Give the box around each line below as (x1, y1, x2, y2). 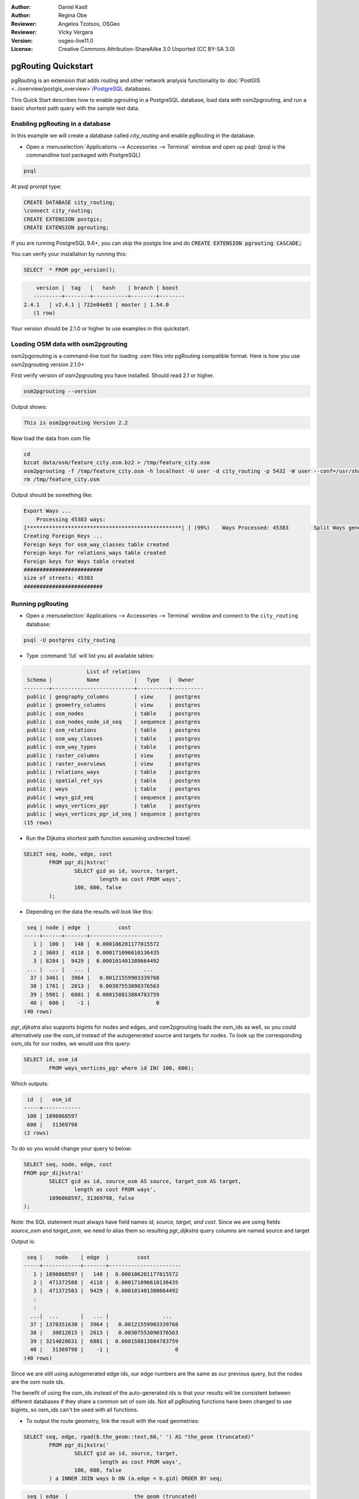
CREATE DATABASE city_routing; (23, 198, 116, 206)
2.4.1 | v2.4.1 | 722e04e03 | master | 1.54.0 (23, 301, 169, 308)
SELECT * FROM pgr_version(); (23, 267, 116, 273)
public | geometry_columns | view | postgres (27, 702, 200, 709)
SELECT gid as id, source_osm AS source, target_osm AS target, (48, 1178, 242, 1184)
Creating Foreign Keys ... (23, 532, 103, 540)
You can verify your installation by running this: (11, 251, 127, 258)
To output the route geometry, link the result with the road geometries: (26, 1417, 200, 1424)
